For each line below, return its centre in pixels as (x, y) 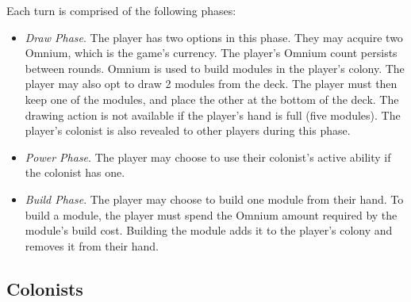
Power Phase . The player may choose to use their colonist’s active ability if (208, 157)
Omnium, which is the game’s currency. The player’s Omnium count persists (211, 53)
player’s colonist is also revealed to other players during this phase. (188, 130)
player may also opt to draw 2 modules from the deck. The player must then (211, 84)
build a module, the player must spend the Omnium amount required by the (211, 214)
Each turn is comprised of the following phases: (121, 10)
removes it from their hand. (92, 245)
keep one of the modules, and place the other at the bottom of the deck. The (212, 99)
